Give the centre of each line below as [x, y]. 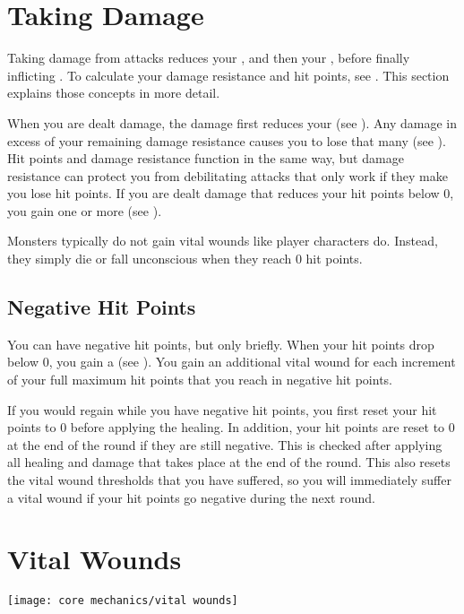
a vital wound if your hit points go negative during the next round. [191, 497]
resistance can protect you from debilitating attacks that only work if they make [228, 175]
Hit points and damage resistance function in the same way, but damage [206, 158]
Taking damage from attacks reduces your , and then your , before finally [209, 58]
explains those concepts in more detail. [114, 93]
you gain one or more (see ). [85, 210]
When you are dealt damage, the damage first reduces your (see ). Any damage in [232, 122]
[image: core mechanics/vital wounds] [123, 601]
